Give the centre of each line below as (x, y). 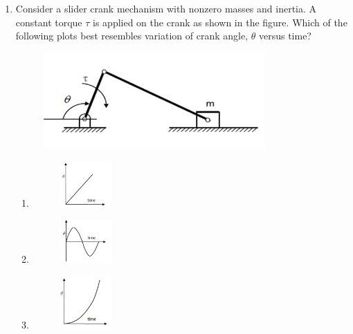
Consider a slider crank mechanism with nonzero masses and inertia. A (166, 8)
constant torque (49, 22)
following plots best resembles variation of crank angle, (132, 36)
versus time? (285, 36)
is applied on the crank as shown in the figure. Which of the (220, 22)
